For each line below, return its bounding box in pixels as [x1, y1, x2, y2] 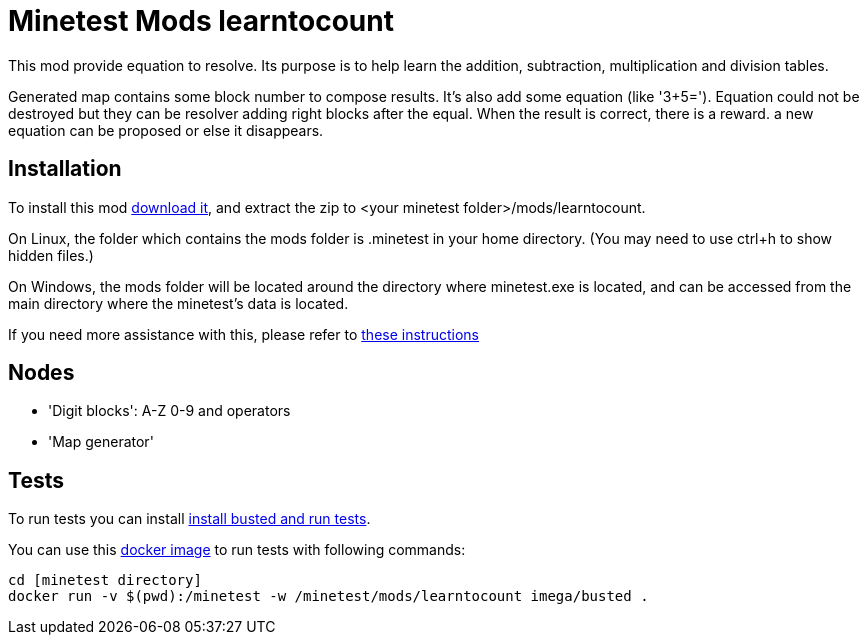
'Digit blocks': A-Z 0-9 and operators [48, 402, 291, 420]
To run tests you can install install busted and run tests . [8, 510, 371, 528]
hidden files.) [8, 246, 94, 264]
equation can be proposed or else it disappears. [8, 121, 324, 139]
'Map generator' [48, 433, 154, 451]
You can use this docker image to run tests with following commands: [8, 541, 466, 559]
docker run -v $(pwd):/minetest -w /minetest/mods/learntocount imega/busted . [8, 588, 649, 605]
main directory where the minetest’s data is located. [8, 294, 349, 312]
